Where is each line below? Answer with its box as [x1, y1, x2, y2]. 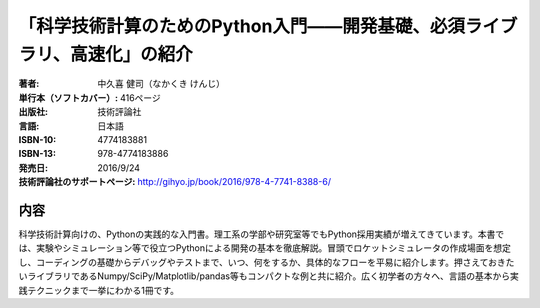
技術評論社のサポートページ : [18, 176, 136, 188]
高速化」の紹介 [70, 43, 194, 65]
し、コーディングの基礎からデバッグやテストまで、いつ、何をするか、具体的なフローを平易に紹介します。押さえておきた [18, 256, 515, 268]
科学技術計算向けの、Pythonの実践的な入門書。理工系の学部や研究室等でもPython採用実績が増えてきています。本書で [18, 228, 505, 240]
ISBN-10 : [18, 133, 57, 145]
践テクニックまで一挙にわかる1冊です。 [18, 284, 180, 296]
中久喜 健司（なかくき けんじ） [97, 78, 225, 90]
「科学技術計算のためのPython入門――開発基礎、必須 [18, 15, 465, 37]
